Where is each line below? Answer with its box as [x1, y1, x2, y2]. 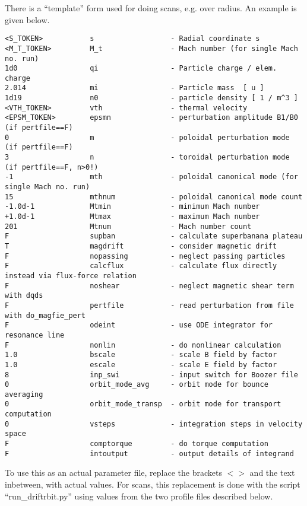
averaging [5, 390, 43, 399]
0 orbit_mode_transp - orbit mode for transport [5, 400, 281, 409]
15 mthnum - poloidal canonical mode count [5, 192, 303, 201]
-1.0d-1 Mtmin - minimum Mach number [5, 202, 260, 211]
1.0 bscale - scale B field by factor [5, 351, 277, 359]
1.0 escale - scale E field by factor [5, 360, 277, 369]
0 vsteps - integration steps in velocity [5, 419, 303, 428]
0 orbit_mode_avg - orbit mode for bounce [5, 380, 268, 389]
